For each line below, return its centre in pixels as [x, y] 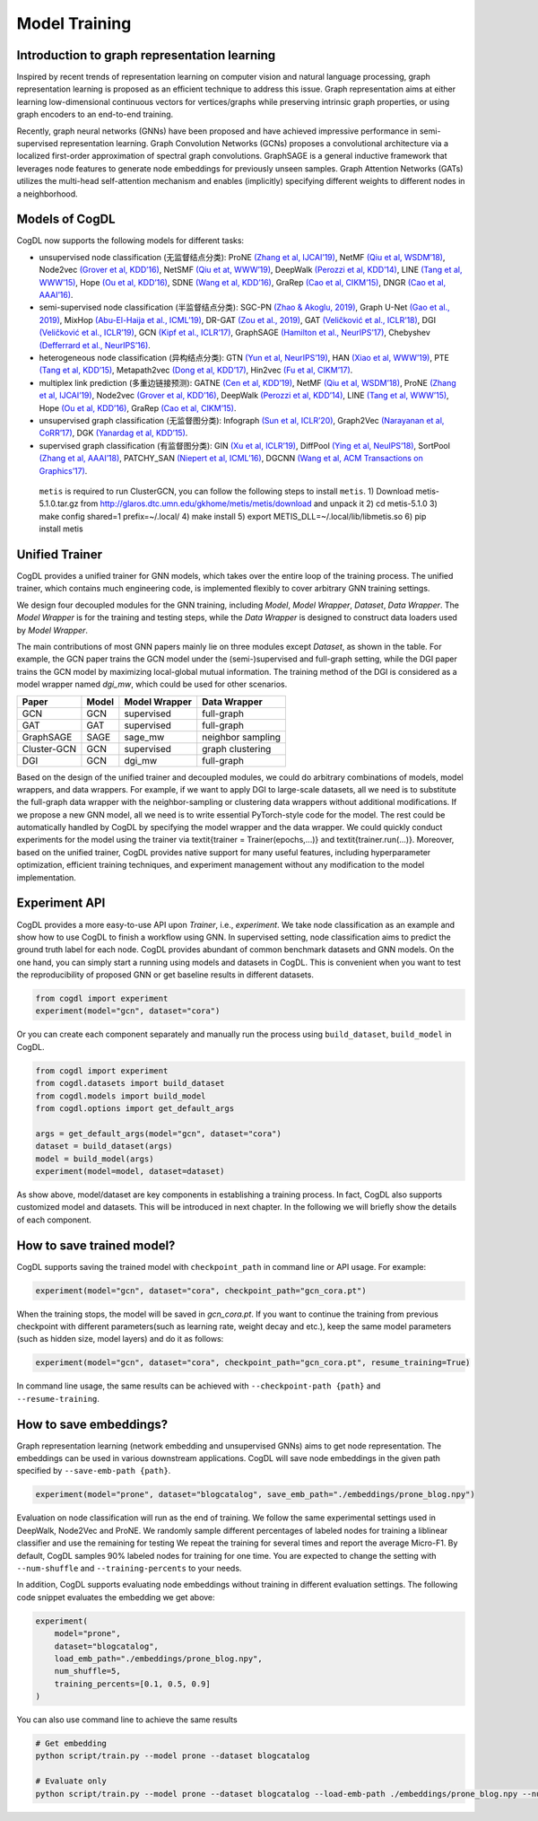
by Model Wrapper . [52, 630]
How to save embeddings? [92, 1424]
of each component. [54, 1220]
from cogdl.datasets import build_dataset [130, 1083]
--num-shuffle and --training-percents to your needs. [129, 1568]
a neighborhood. [47, 194]
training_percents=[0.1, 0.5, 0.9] [132, 1684]
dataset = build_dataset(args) [104, 1146]
